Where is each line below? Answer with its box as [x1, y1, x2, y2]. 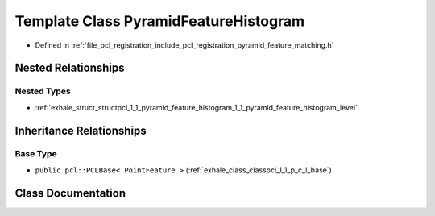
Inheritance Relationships [14, 123, 147, 137]
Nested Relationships [14, 61, 125, 75]
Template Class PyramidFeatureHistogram [14, 12, 305, 30]
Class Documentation [14, 186, 126, 200]
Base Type [14, 148, 57, 160]
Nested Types [14, 85, 72, 97]
